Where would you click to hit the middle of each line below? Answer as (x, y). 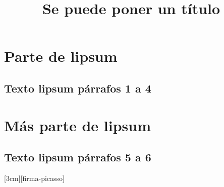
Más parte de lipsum (78, 125)
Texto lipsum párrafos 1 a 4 (78, 88)
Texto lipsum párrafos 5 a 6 (78, 157)
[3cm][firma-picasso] (34, 178)
